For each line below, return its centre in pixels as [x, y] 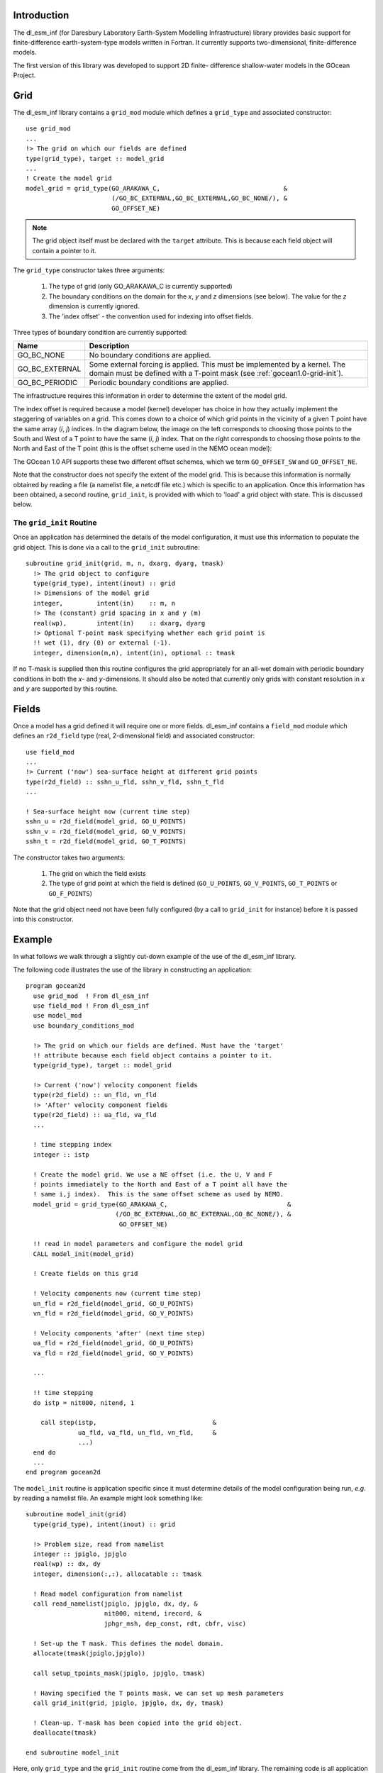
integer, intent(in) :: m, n [104, 603]
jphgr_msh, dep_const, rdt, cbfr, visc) [175, 1623]
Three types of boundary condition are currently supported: [100, 333]
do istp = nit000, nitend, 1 [84, 1403]
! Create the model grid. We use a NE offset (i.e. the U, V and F [153, 1174]
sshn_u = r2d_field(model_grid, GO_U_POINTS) [106, 822]
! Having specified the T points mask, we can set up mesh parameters [158, 1693]
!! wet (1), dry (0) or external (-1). [102, 643]
